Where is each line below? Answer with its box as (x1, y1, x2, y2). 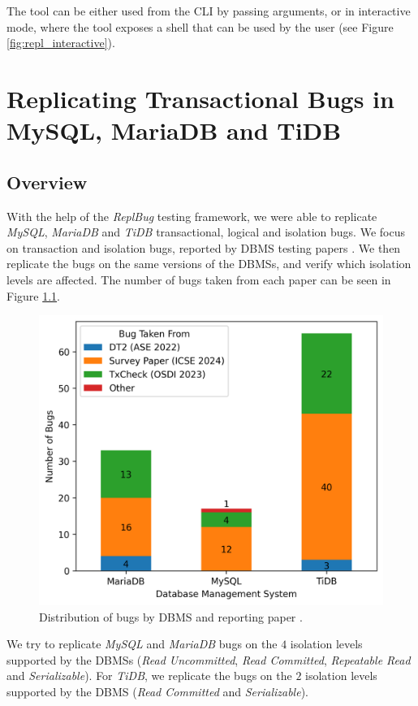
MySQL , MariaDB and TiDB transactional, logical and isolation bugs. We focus (6, 223, 405, 240)
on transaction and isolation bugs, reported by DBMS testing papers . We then (6, 239, 401, 256)
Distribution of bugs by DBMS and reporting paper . (39, 608, 303, 625)
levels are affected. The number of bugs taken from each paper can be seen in (6, 271, 391, 288)
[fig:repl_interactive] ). (6, 34, 115, 51)
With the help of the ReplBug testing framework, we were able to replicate (6, 207, 377, 224)
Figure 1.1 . (6, 287, 60, 304)
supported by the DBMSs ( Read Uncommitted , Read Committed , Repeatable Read (6, 651, 411, 668)
